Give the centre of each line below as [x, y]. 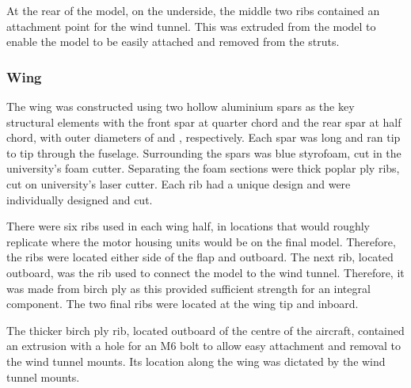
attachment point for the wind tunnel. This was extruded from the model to [191, 26]
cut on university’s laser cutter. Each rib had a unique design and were [179, 183]
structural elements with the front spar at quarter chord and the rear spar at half [204, 122]
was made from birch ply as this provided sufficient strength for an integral [188, 288]
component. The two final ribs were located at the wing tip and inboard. [183, 304]
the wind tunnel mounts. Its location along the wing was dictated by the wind [196, 361]
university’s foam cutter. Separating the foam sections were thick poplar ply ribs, [203, 168]
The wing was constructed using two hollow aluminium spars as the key [181, 106]
